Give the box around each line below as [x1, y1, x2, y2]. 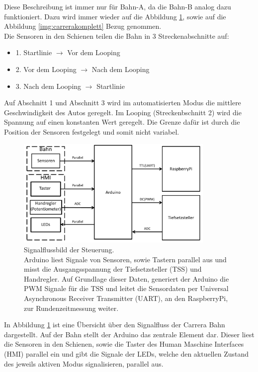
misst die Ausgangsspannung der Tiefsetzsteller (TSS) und [24, 264, 202, 274]
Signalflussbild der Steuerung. [24, 244, 114, 254]
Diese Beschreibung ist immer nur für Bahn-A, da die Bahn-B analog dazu [4, 1, 231, 11]
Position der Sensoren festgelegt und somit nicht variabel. [4, 126, 179, 137]
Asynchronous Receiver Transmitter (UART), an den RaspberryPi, [24, 293, 228, 303]
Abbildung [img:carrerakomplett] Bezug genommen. [4, 21, 162, 31]
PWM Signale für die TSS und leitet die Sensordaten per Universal [24, 283, 229, 294]
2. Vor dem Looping [15, 64, 77, 74]
